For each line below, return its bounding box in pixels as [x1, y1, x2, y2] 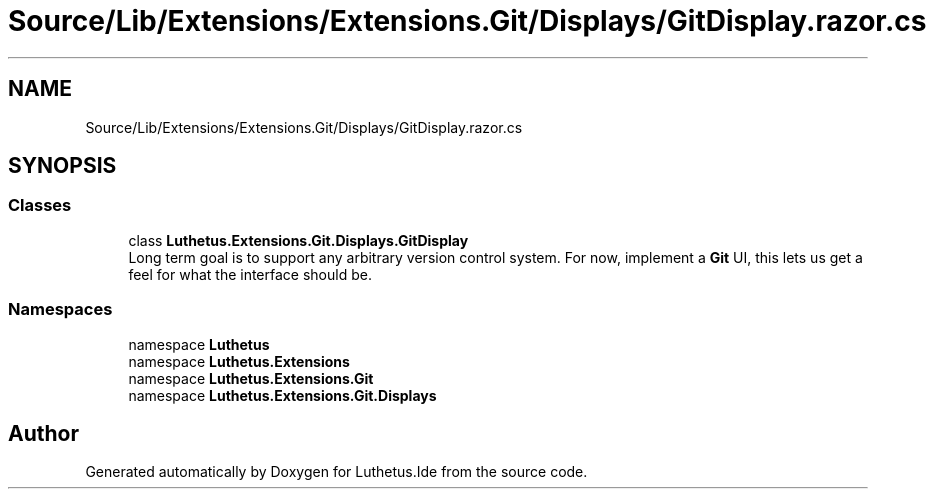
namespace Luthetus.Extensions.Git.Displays [128, 386, 437, 404]
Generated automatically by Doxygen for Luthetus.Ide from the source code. [85, 463, 588, 481]
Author [8, 420, 79, 446]
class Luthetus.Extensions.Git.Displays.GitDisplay [128, 231, 469, 249]
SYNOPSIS [8, 153, 117, 179]
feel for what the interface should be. [128, 265, 372, 283]
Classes [8, 195, 72, 216]
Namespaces [8, 299, 113, 320]
